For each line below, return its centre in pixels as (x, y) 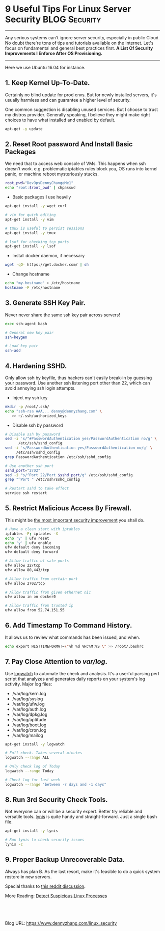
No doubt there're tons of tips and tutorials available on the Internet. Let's (79, 43)
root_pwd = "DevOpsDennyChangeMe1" (39, 183)
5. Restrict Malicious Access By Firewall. (68, 508)
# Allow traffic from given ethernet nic (48, 592)
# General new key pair (29, 332)
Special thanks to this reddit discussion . (45, 886)
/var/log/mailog (27, 735)
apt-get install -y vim (29, 219)
